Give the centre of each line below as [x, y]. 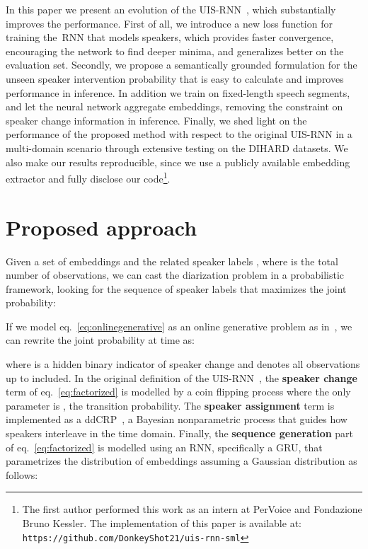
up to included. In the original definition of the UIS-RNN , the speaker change [182, 377]
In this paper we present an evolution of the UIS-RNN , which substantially [171, 9]
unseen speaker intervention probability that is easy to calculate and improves [175, 78]
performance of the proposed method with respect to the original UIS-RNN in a [179, 134]
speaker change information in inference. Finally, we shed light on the [156, 120]
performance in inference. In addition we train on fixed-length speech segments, [178, 92]
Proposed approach [102, 227]
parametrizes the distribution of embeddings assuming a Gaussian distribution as [182, 461]
